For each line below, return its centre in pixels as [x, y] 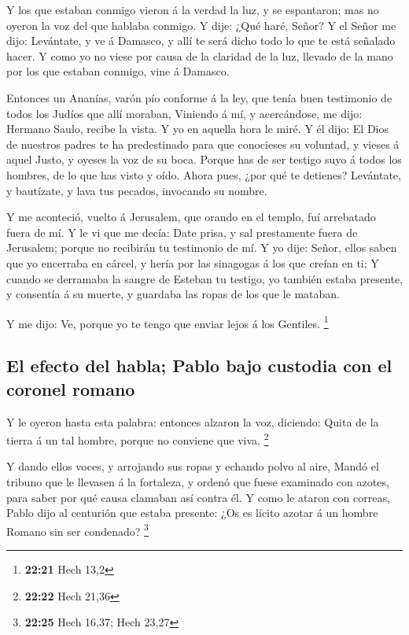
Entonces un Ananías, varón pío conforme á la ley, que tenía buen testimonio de [199, 97]
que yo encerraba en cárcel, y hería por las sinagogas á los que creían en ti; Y [193, 262]
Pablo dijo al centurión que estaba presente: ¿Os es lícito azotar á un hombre [192, 513]
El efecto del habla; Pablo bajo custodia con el [199, 365]
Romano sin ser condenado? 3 [77, 530]
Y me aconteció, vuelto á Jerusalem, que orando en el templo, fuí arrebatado [191, 217]
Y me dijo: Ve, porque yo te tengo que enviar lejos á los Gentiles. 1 [168, 322]
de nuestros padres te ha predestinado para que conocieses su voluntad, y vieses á [203, 144]
